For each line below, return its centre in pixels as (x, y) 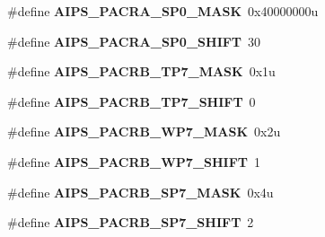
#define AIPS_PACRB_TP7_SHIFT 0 (132, 101)
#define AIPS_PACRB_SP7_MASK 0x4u (141, 192)
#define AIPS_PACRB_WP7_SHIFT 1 (134, 161)
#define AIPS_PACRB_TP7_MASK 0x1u (141, 71)
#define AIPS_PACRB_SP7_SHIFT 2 (131, 222)
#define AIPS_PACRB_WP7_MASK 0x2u (144, 132)
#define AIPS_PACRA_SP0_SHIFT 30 (134, 41)
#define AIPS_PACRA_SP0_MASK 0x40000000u (163, 11)
